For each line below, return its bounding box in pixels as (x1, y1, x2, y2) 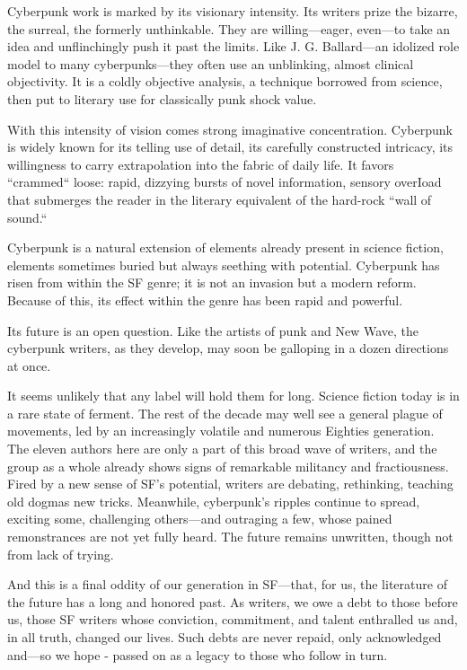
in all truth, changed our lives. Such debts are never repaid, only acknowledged (7, 628, 442, 646)
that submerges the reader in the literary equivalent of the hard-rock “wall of (7, 190, 432, 208)
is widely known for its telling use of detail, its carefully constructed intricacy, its (7, 137, 454, 156)
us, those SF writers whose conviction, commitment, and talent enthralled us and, (7, 610, 458, 629)
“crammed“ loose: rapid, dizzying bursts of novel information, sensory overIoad (7, 172, 442, 191)
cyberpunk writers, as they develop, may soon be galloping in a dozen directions (7, 339, 449, 357)
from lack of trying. (7, 544, 114, 563)
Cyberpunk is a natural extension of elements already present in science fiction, (7, 238, 444, 257)
